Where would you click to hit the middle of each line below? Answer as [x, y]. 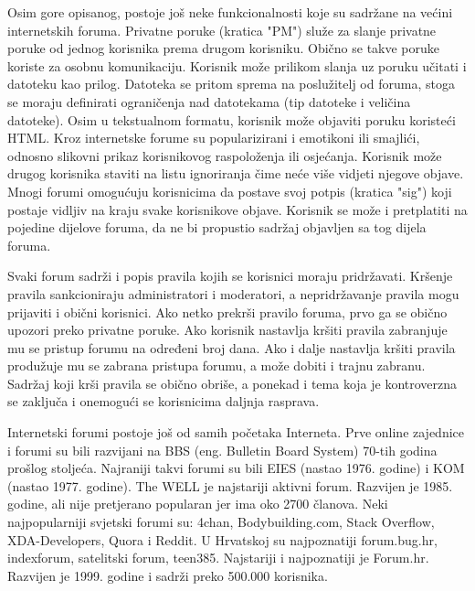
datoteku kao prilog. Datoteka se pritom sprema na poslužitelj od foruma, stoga [231, 84]
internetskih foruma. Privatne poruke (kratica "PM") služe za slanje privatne [222, 30]
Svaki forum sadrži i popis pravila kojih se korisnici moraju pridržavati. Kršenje [230, 276]
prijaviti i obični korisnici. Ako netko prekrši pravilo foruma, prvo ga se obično [227, 312]
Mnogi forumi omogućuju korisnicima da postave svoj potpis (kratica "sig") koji [230, 191]
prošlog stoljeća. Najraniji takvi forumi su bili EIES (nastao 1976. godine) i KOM [236, 468]
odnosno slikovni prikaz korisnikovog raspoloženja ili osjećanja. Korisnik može [225, 155]
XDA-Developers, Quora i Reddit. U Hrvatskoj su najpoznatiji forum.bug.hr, [222, 539]
